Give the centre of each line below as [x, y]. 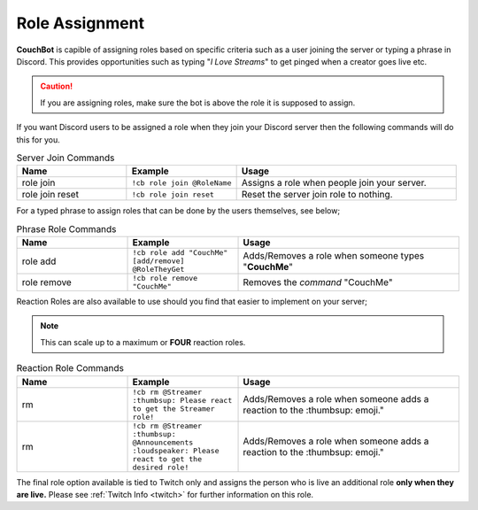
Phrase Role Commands [66, 228]
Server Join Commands [66, 158]
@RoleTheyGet [158, 270]
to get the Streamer [174, 409]
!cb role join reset [173, 194]
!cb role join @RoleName [181, 183]
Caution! [57, 86]
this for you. [39, 139]
